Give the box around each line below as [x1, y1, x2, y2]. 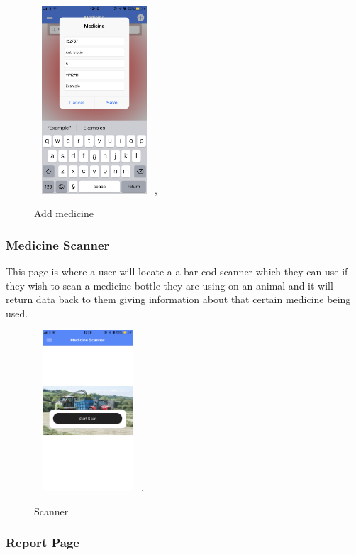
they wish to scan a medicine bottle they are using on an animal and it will [6, 277, 333, 292]
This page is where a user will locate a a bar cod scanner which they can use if [6, 263, 348, 278]
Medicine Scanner [6, 236, 110, 253]
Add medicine [34, 206, 94, 221]
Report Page [6, 534, 79, 551]
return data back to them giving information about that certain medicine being [6, 292, 351, 307]
